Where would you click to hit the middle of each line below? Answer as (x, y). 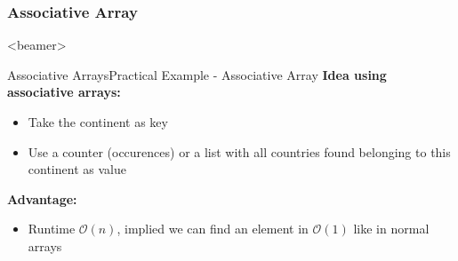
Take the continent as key (98, 122)
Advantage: (42, 198)
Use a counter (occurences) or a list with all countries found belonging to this (239, 151)
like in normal (391, 229)
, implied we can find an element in (213, 229)
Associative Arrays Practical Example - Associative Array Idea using (197, 74)
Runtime (52, 229)
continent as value (77, 169)
